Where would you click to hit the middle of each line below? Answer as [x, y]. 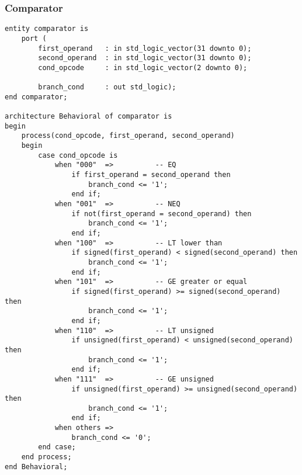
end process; [46, 457]
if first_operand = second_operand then [151, 175]
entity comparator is [47, 29]
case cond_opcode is [78, 155]
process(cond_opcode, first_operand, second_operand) [128, 136]
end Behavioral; [36, 467]
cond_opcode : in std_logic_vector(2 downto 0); [143, 67]
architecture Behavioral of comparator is [88, 117]
